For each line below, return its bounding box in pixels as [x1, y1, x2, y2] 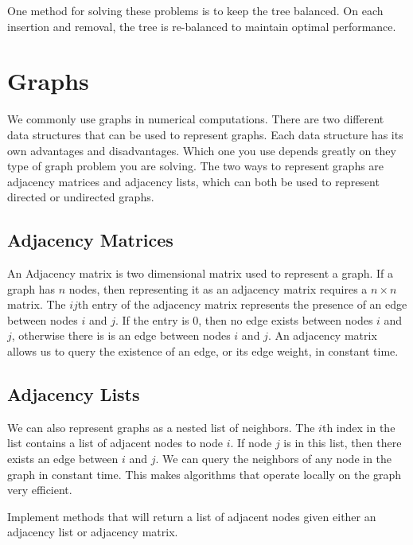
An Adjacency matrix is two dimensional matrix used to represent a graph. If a [7, 265, 394, 282]
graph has [7, 280, 56, 297]
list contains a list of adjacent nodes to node [7, 434, 223, 451]
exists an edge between [7, 450, 119, 467]
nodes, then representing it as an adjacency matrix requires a [68, 280, 368, 297]
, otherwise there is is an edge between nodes [11, 327, 231, 344]
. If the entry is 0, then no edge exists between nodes [115, 311, 373, 328]
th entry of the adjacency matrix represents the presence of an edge [77, 296, 407, 313]
